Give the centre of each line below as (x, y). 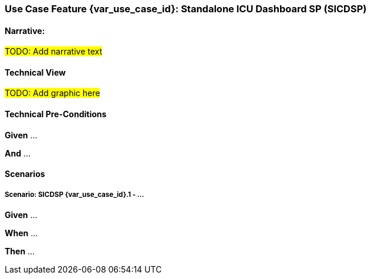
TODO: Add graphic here (53, 93)
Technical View (35, 72)
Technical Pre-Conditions (56, 114)
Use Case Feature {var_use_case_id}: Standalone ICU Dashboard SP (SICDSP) (186, 9)
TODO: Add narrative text (54, 52)
